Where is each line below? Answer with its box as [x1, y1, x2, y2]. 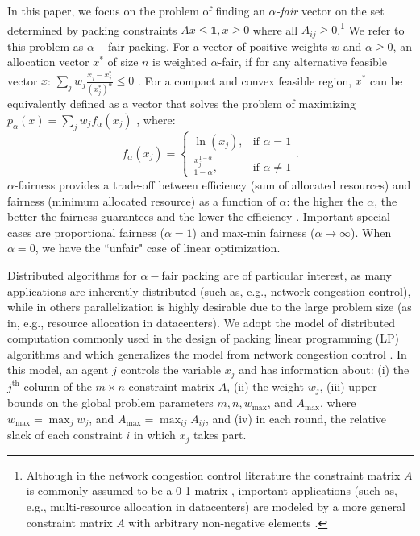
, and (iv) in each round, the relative [205, 409, 387, 426]
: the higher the [286, 192, 364, 209]
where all [252, 21, 298, 38]
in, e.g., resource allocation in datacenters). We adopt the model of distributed [7, 314, 396, 330]
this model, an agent [7, 361, 109, 378]
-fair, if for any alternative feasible [218, 53, 387, 70]
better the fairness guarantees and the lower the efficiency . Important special [7, 208, 390, 225]
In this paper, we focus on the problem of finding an [7, 2, 265, 19]
